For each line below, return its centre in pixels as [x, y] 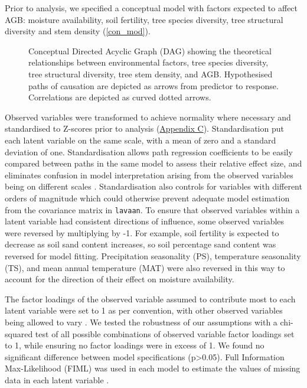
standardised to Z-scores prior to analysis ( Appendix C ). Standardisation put [144, 128]
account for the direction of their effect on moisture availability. [120, 279]
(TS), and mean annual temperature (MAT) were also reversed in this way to [145, 267]
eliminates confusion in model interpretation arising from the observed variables [149, 175]
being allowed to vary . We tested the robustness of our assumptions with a [141, 322]
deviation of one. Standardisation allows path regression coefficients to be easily [149, 151]
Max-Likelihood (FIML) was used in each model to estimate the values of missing [153, 368]
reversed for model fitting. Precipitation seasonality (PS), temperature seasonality [153, 255]
